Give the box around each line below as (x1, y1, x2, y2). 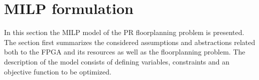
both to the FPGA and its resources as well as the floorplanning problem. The (4, 46, 245, 57)
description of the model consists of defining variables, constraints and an (4, 56, 230, 66)
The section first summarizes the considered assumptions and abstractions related (4, 36, 255, 47)
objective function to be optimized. (4, 66, 111, 76)
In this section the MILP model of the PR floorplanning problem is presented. (4, 27, 244, 37)
